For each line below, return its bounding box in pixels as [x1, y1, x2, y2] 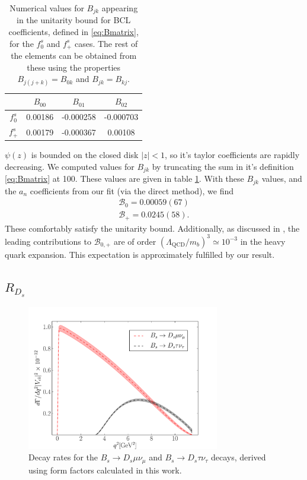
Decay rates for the [28, 451, 98, 463]
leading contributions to [5, 235, 91, 247]
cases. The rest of [74, 37, 138, 49]
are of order [113, 235, 156, 247]
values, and [261, 172, 302, 185]
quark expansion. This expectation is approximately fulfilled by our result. [5, 248, 275, 260]
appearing [101, 2, 138, 14]
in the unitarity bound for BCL [17, 14, 131, 26]
